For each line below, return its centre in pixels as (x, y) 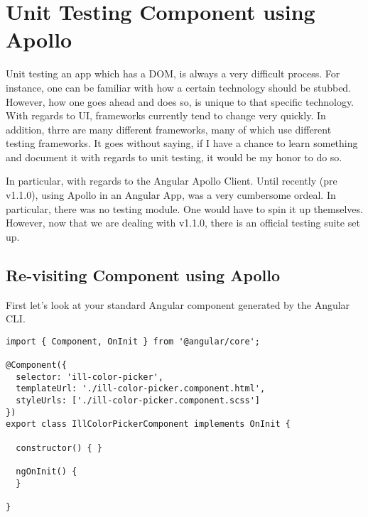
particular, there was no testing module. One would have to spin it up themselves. (184, 208)
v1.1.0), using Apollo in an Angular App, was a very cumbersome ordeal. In (171, 195)
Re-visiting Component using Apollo (143, 274)
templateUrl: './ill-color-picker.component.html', (141, 389)
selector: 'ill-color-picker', (90, 377)
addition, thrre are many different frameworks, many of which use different (169, 129)
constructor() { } (59, 448)
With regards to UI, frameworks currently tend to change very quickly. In (166, 115)
